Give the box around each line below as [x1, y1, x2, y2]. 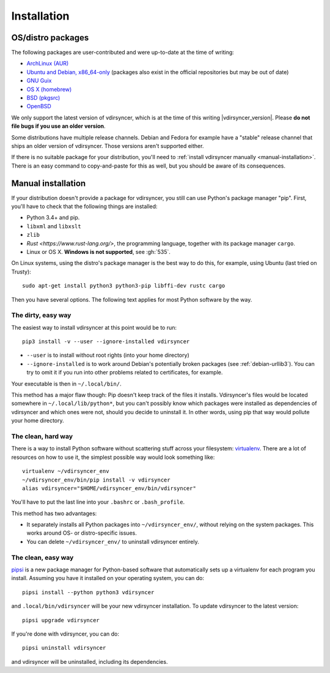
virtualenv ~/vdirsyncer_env [22, 468, 109, 475]
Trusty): [11, 268, 32, 275]
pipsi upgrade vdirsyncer [22, 617, 100, 623]
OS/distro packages [11, 32, 89, 43]
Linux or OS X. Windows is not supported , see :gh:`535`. [26, 248, 171, 255]
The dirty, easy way [11, 311, 71, 319]
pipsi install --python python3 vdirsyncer [22, 589, 155, 596]
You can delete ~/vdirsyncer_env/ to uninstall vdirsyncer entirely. [26, 538, 199, 545]
